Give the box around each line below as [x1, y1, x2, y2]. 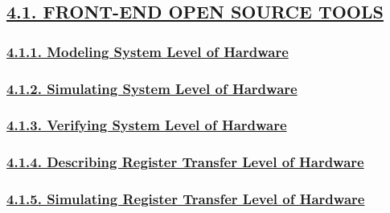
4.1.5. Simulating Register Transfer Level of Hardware [6, 189, 365, 209]
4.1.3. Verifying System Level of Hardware [6, 115, 287, 135]
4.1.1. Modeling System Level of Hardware [6, 41, 289, 61]
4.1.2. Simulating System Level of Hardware [6, 78, 298, 98]
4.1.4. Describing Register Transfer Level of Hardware [6, 152, 364, 172]
